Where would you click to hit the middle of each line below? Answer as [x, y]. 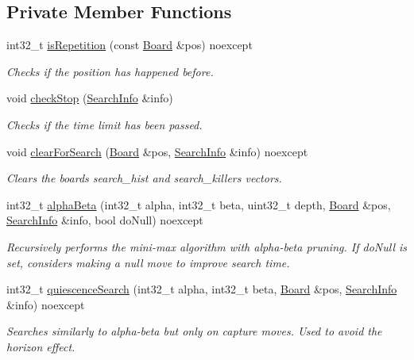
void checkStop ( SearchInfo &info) [90, 98]
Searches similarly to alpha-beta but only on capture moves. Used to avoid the [194, 331]
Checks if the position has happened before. [110, 71]
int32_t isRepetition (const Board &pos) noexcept [130, 45]
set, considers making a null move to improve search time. [148, 262]
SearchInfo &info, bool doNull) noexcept [105, 220]
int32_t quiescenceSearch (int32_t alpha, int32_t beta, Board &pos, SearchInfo [202, 289]
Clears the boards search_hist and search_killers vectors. [144, 178]
